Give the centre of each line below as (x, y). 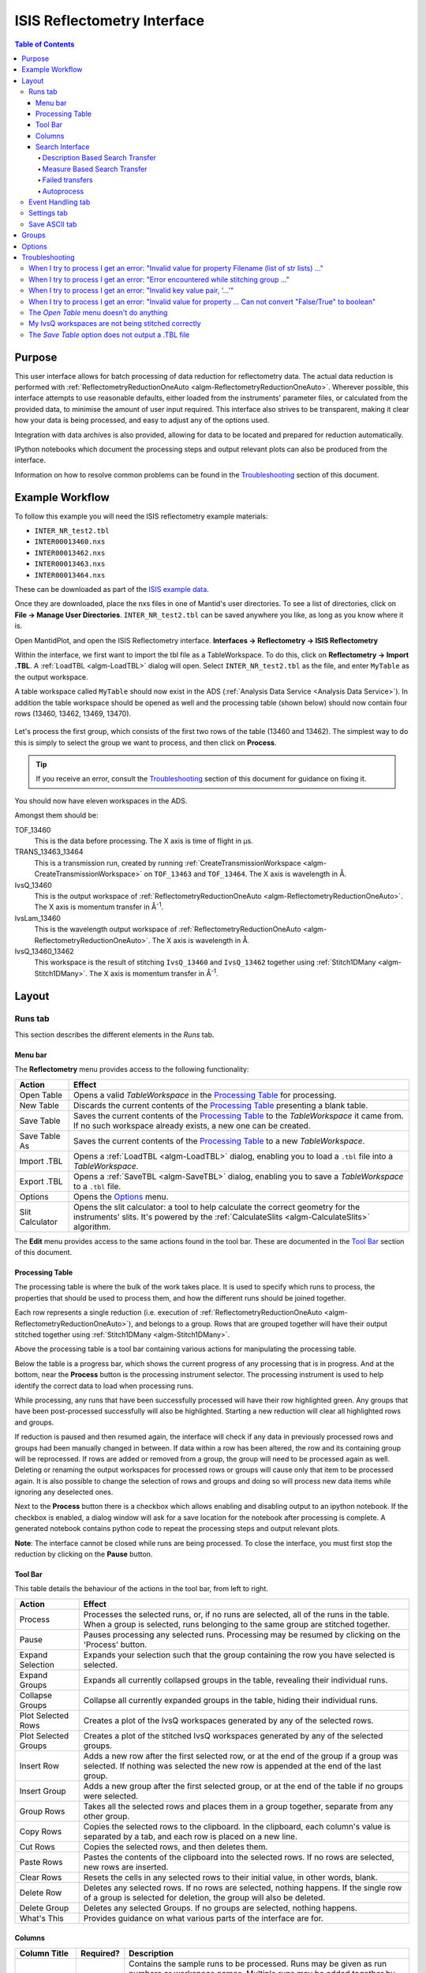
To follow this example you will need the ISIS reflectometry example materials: (141, 516)
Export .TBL (41, 1181)
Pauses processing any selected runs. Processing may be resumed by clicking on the (242, 1634)
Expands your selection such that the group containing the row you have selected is (239, 1655)
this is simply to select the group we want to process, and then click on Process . (146, 743)
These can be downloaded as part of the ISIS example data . (112, 589)
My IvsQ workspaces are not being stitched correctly (115, 324)
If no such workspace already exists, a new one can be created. (192, 1125)
